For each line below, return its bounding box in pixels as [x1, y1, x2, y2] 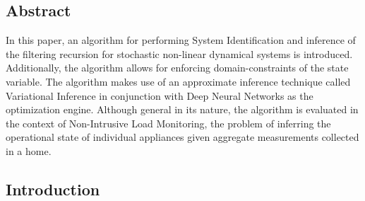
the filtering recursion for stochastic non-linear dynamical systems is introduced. [6, 46, 353, 61]
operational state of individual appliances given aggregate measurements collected [6, 130, 359, 144]
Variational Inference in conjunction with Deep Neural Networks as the [6, 88, 313, 103]
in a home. [6, 143, 52, 158]
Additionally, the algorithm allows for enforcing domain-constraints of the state [6, 60, 349, 75]
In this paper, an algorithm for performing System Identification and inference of [6, 33, 356, 47]
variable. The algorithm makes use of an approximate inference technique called [6, 74, 351, 88]
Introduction [6, 178, 100, 200]
